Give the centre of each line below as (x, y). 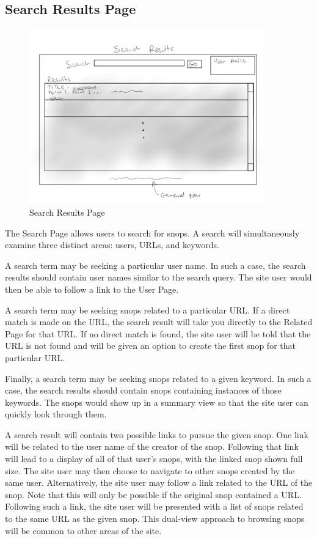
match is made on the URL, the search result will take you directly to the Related (159, 322)
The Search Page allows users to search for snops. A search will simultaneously (152, 233)
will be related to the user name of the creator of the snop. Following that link (152, 446)
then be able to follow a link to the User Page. (92, 289)
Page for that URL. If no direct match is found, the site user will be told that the (158, 333)
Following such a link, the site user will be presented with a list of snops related (154, 506)
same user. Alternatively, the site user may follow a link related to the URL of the (159, 482)
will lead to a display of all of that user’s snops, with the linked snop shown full (154, 459)
